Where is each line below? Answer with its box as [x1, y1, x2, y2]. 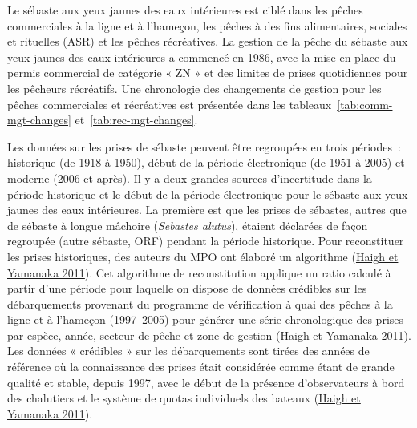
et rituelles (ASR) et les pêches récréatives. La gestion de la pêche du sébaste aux [7, 33, 408, 50]
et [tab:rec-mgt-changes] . [75, 111, 198, 128]
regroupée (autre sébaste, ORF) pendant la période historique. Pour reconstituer [7, 232, 404, 249]
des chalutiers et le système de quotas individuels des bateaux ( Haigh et [7, 390, 361, 406]
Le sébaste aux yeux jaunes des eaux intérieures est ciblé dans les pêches [7, 2, 363, 18]
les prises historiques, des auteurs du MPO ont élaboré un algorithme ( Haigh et [7, 248, 399, 264]
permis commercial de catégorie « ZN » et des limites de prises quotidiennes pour [7, 64, 408, 81]
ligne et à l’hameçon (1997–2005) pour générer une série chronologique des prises [7, 311, 404, 328]
